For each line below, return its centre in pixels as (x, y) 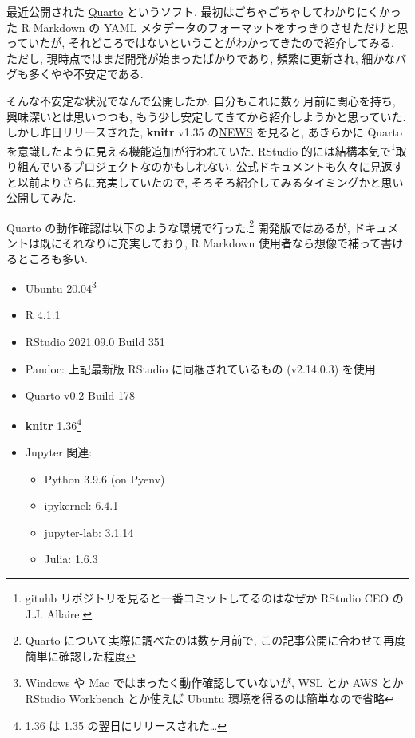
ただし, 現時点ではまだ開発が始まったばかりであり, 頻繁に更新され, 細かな (201, 58)
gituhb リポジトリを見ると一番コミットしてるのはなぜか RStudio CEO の (214, 598)
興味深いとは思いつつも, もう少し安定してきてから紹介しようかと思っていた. (206, 116)
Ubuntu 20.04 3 (61, 287)
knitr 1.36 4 (53, 424)
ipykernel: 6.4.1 (81, 505)
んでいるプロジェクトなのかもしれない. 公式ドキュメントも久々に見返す (216, 166)
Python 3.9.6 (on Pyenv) (105, 478)
